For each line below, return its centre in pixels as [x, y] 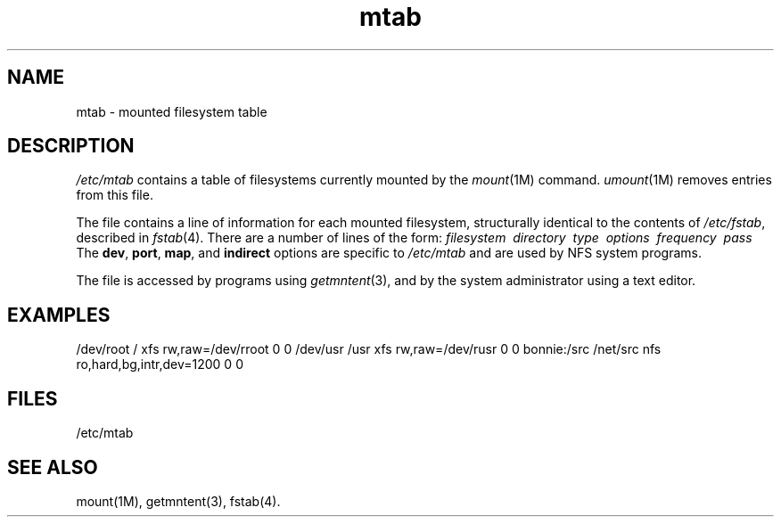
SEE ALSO [53, 467]
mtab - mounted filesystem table [172, 111]
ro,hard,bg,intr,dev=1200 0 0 [160, 364]
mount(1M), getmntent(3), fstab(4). [178, 501]
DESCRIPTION [71, 146]
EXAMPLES [59, 315]
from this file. [115, 195]
